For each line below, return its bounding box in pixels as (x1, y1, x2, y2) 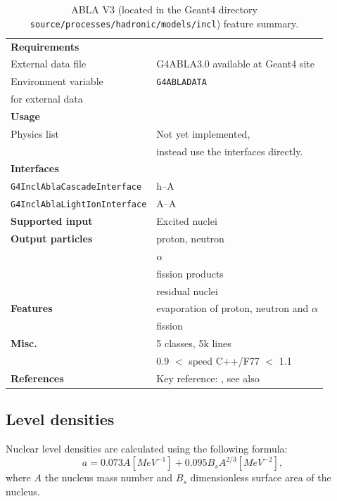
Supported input (11, 214, 93, 228)
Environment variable (11, 74, 103, 89)
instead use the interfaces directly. (156, 143, 303, 158)
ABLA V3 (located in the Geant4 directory (71, 2, 257, 16)
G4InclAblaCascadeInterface (11, 182, 142, 193)
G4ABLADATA (156, 77, 207, 88)
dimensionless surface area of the (190, 470, 331, 485)
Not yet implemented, (156, 126, 250, 141)
